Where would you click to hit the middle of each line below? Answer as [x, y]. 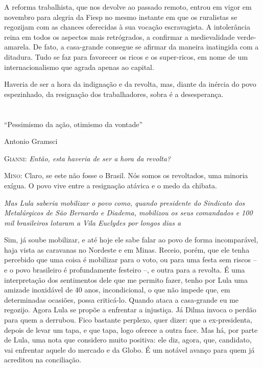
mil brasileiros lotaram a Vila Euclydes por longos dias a [93, 222]
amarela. [18, 47]
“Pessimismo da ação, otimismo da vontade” [74, 124]
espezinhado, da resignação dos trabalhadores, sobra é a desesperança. [114, 94]
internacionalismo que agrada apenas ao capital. [79, 67]
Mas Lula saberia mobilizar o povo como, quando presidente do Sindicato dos [125, 202]
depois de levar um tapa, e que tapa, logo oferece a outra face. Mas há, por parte [131, 329]
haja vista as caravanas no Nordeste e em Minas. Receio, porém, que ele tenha [127, 249]
